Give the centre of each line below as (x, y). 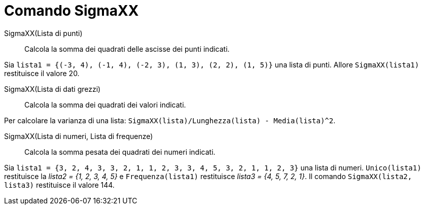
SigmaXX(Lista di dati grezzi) (52, 89)
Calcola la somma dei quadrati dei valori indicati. (105, 104)
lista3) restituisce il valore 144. (59, 185)
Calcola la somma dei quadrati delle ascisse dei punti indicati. (127, 49)
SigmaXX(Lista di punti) (43, 33)
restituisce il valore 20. (42, 73)
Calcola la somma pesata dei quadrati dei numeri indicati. (120, 152)
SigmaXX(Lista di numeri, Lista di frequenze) (79, 136)
